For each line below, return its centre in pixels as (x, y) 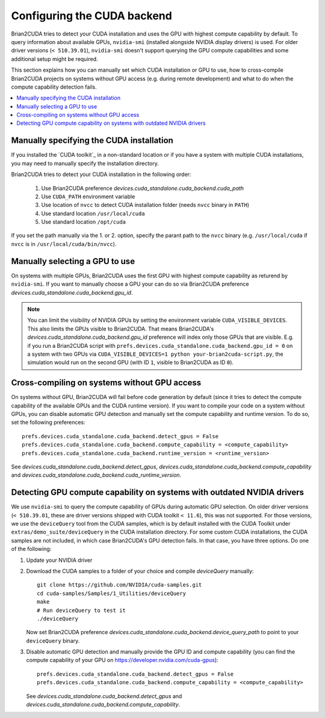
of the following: (31, 549)
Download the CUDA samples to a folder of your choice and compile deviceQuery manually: (140, 571)
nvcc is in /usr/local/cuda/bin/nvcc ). (64, 244)
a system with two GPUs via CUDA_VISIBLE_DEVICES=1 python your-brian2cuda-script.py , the (156, 354)
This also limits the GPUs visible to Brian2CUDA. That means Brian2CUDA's (121, 329)
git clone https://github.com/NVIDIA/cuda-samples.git (119, 585)
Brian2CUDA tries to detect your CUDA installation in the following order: (101, 174)
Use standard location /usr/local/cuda (93, 213)
